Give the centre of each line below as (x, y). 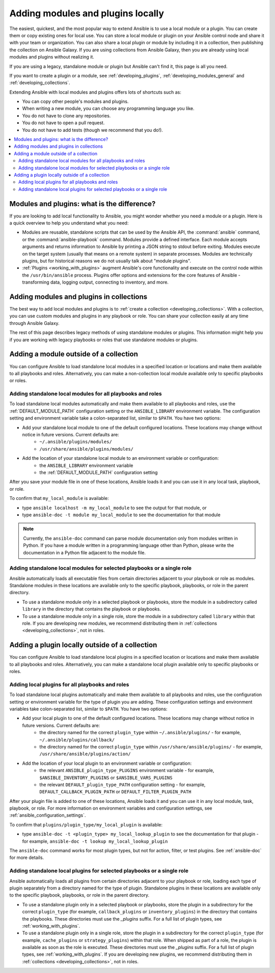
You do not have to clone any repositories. (66, 116)
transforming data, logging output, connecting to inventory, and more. (95, 282)
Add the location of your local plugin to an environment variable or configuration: (107, 763)
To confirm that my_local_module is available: (59, 498)
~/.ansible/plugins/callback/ (77, 740)
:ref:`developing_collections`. (40, 83)
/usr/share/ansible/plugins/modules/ (87, 449)
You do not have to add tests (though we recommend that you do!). (92, 130)
